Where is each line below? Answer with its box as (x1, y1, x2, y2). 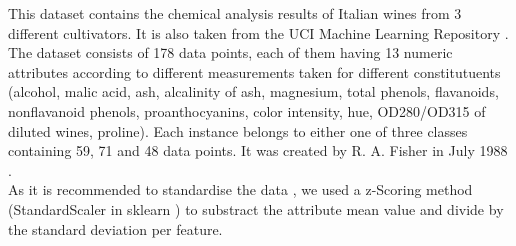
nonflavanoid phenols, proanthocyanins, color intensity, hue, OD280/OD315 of (8, 100, 486, 121)
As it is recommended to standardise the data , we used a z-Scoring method (8, 179, 473, 200)
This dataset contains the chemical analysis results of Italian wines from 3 (8, 3, 462, 23)
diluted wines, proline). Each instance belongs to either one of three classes (8, 120, 468, 141)
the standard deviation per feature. (8, 218, 223, 239)
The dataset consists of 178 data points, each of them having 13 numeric (8, 42, 453, 63)
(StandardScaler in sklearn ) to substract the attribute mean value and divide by (8, 198, 504, 219)
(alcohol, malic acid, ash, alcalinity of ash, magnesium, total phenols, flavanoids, (8, 81, 499, 102)
